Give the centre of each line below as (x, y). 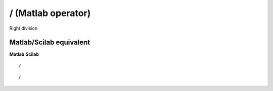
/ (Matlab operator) (50, 13)
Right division (24, 28)
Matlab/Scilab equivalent (50, 42)
